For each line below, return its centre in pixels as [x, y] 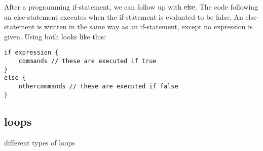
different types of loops [40, 142]
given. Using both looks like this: [55, 36]
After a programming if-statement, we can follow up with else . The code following [131, 7]
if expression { [31, 53]
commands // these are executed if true [87, 61]
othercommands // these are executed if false [98, 86]
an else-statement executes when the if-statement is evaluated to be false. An [124, 16]
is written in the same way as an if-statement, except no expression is [145, 27]
